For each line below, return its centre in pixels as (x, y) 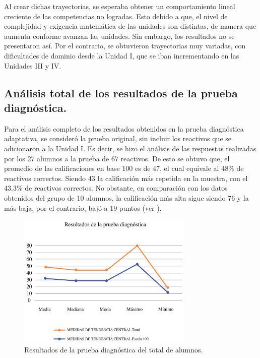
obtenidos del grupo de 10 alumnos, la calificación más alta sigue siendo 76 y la (126, 197)
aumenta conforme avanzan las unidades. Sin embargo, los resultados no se (119, 36)
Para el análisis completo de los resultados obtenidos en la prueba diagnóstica (124, 128)
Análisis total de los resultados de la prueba (121, 93)
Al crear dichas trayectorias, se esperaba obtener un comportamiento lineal (120, 6)
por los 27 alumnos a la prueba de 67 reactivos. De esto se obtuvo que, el (117, 158)
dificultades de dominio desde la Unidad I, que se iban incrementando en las (122, 55)
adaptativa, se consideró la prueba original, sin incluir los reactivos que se (118, 138)
